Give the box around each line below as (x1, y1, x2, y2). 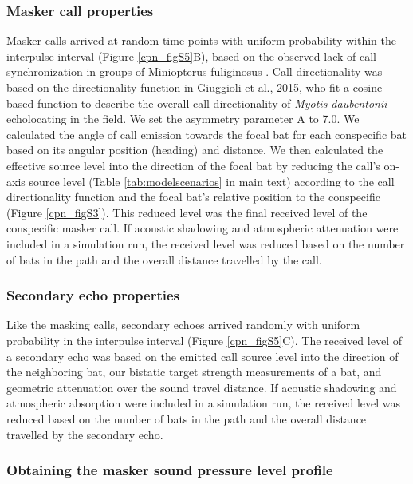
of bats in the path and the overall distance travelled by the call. (6, 251, 322, 268)
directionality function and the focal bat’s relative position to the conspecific (6, 188, 380, 205)
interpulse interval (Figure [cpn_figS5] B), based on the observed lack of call (6, 47, 376, 64)
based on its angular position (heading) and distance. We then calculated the (6, 141, 383, 158)
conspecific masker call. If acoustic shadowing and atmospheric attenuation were (6, 220, 399, 236)
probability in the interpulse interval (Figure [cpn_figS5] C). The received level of (6, 331, 402, 348)
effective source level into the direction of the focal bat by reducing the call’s (6, 157, 380, 173)
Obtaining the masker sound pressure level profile (6, 460, 333, 480)
